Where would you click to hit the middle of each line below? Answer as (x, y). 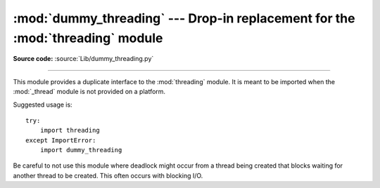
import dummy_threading (81, 150)
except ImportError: (61, 140)
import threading (70, 130)
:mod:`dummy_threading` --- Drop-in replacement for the (184, 18)
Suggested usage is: (43, 105)
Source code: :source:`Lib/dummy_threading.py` (83, 59)
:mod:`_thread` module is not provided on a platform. (89, 92)
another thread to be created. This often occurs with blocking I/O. (108, 175)
